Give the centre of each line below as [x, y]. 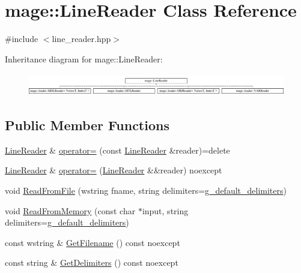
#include [22, 39]
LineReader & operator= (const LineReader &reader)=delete [117, 150]
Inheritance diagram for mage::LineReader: [84, 58]
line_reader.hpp [81, 39]
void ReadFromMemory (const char [70, 210]
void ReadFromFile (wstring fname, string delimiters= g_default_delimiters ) [146, 190]
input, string [165, 210]
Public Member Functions [87, 125]
